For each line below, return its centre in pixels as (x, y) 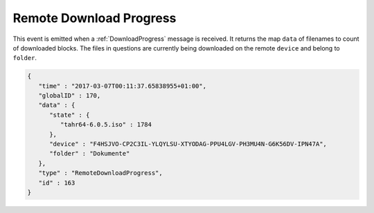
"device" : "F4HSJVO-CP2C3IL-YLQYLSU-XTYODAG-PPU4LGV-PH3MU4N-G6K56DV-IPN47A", (188, 144)
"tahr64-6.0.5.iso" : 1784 (106, 125)
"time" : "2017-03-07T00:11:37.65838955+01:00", (123, 86)
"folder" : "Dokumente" (90, 154)
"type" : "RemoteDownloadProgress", (100, 173)
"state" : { (70, 115)
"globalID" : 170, (70, 96)
